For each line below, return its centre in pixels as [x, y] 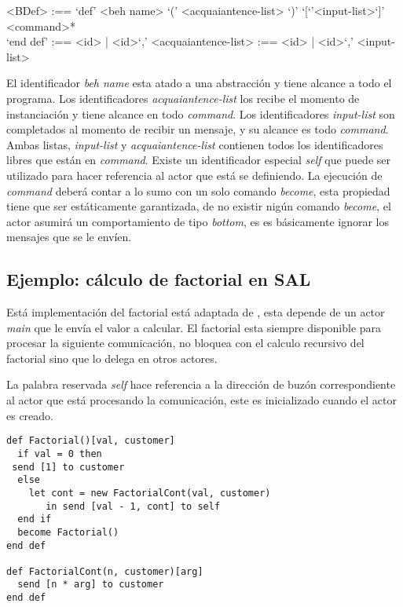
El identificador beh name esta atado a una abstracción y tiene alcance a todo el [199, 83]
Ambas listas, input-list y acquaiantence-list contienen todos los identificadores [195, 144]
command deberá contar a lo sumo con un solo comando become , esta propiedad [198, 190]
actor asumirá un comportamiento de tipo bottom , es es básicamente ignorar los [198, 221]
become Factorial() [68, 532]
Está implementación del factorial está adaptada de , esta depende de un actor [196, 312]
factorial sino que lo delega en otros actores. [112, 358]
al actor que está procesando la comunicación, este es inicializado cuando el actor [201, 400]
